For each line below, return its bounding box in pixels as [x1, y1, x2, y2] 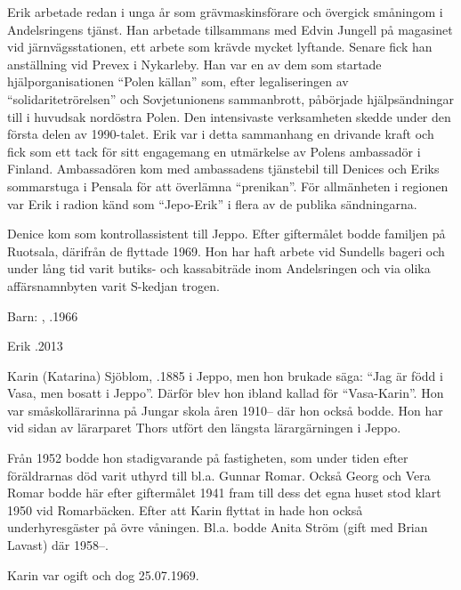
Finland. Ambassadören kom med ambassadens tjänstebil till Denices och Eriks [7, 159, 440, 178]
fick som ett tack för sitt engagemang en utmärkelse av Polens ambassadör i [7, 141, 421, 160]
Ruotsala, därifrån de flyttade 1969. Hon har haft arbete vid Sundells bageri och [7, 241, 445, 260]
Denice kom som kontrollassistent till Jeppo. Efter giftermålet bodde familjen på [7, 224, 446, 243]
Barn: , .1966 [7, 306, 78, 325]
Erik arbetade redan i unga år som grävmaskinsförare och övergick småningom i [7, 3, 443, 20]
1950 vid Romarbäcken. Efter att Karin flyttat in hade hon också [7, 500, 363, 519]
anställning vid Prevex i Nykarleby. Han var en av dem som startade [7, 54, 382, 73]
